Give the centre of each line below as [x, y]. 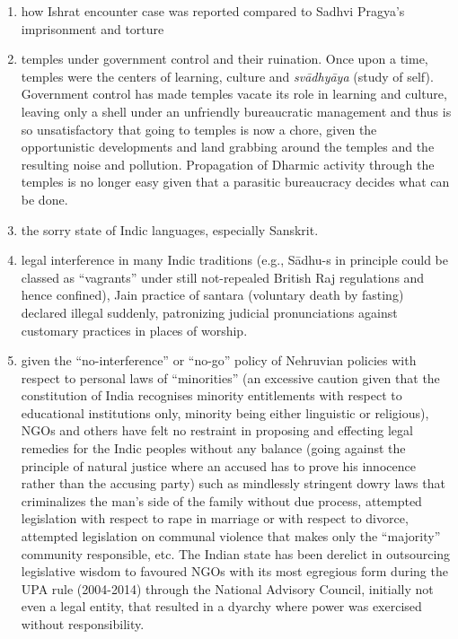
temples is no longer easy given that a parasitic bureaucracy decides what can [235, 182]
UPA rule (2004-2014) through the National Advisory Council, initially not [227, 588]
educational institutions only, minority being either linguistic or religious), [225, 412]
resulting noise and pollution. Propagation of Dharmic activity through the [228, 164]
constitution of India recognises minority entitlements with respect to [211, 395]
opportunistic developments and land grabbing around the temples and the [228, 147]
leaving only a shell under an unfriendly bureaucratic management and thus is [236, 111]
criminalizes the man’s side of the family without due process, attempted [221, 500]
